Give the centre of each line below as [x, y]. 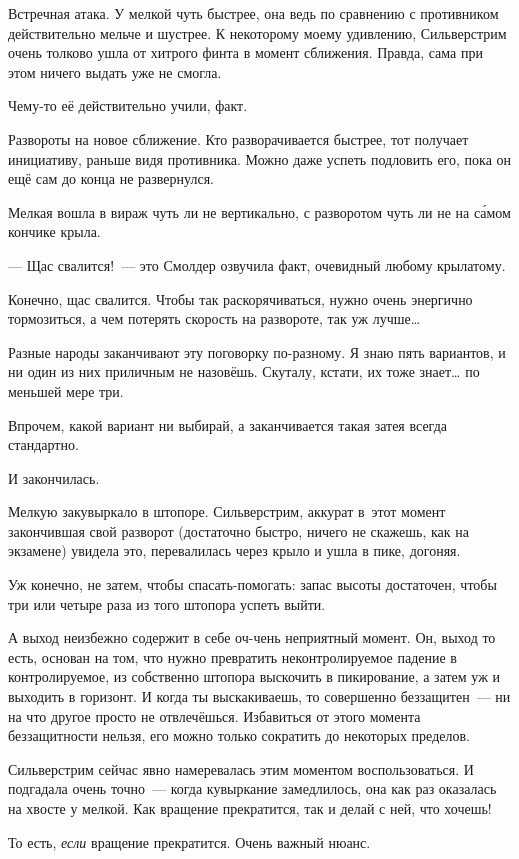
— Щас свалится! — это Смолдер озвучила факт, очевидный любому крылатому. [257, 264]
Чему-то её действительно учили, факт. [128, 105]
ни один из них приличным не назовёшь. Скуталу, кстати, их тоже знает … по [244, 371]
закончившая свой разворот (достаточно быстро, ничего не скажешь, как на [239, 530]
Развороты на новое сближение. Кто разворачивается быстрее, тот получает [238, 138]
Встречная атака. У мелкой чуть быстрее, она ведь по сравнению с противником [253, 13]
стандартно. [43, 444]
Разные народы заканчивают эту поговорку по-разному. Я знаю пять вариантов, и [257, 351]
